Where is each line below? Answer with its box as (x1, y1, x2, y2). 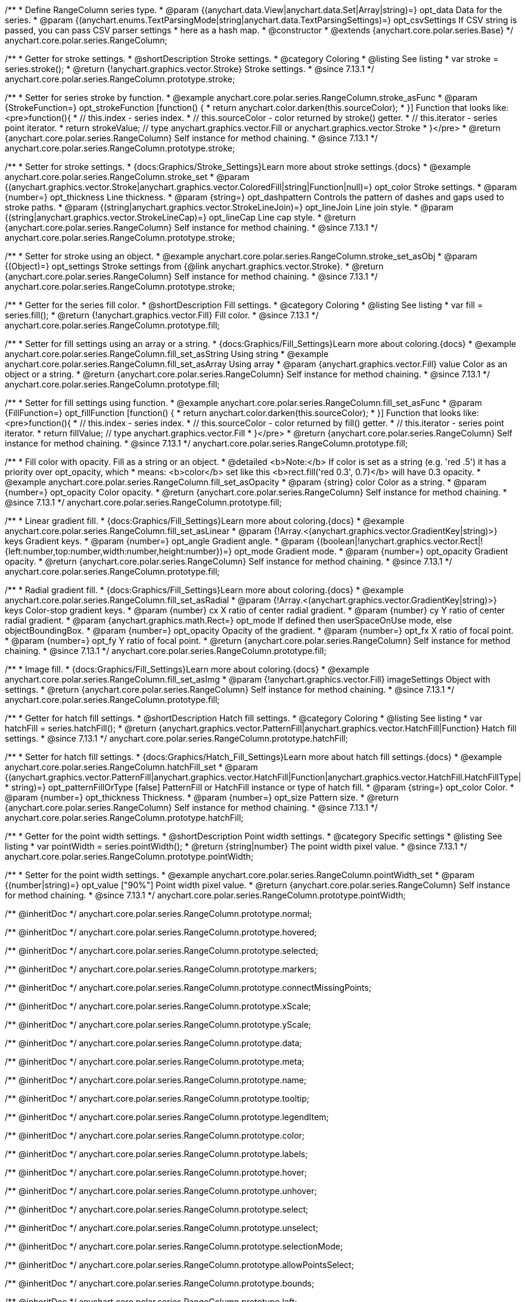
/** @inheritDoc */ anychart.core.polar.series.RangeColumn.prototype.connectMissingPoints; (5, 982, 372, 993)
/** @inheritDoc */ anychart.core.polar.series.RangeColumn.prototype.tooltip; (5, 1093, 310, 1103)
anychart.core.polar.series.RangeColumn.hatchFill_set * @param (5, 762, 258, 772)
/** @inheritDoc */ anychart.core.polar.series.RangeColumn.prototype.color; (5, 1130, 305, 1140)
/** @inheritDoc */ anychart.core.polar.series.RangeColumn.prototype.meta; (5, 1056, 305, 1067)
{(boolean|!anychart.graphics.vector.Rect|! (316, 536, 483, 546)
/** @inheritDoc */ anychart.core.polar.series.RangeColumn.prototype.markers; (5, 964, 317, 974)
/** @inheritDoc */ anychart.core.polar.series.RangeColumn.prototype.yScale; (5, 1019, 312, 1030)
